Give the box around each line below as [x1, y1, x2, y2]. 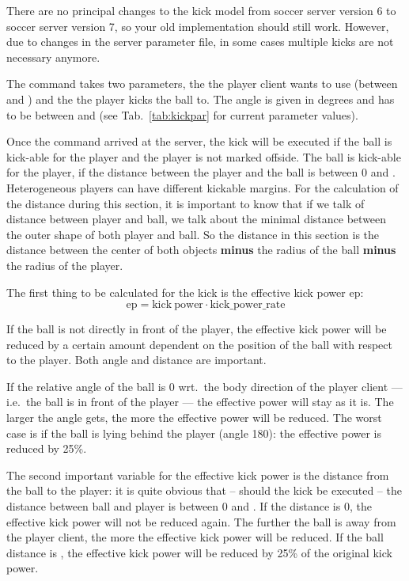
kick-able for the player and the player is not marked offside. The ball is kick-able [6, 148, 401, 165]
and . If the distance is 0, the [231, 498, 372, 515]
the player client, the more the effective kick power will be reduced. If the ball [6, 529, 384, 545]
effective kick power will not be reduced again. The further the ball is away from [6, 513, 396, 530]
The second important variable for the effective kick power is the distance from [6, 466, 389, 483]
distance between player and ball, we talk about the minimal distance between [6, 211, 387, 227]
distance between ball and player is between [6, 498, 219, 515]
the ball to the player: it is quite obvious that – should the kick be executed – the [6, 482, 402, 499]
